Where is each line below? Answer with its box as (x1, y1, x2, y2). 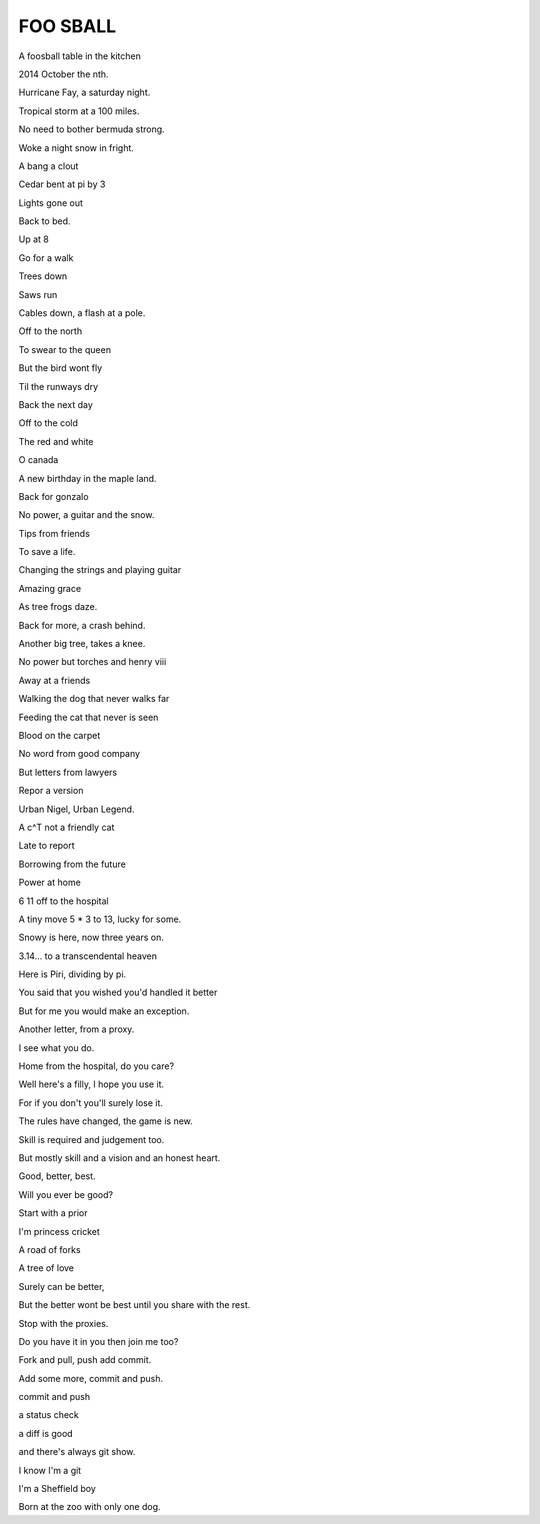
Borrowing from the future (18, 858, 127, 870)
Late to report (18, 840, 75, 852)
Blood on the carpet (18, 730, 101, 741)
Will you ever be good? (18, 1188, 114, 1200)
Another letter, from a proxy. (18, 1023, 135, 1035)
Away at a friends (18, 674, 91, 686)
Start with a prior (18, 1207, 88, 1219)
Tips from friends (18, 527, 90, 539)
